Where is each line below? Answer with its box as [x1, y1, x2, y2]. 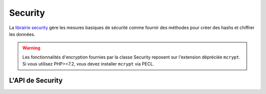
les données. [9, 31, 35, 37]
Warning [22, 45, 40, 51]
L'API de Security [9, 76, 63, 85]
